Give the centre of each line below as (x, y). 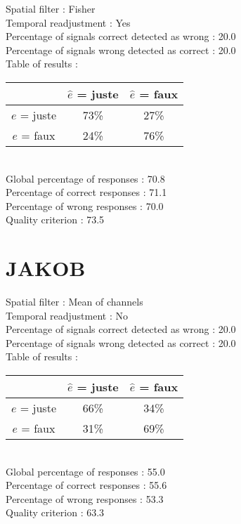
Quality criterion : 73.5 (55, 220)
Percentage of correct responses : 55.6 (86, 485)
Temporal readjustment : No (67, 315)
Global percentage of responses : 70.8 (85, 178)
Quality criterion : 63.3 (55, 512)
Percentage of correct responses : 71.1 (86, 192)
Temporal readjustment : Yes (68, 22)
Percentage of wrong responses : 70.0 (85, 205)
